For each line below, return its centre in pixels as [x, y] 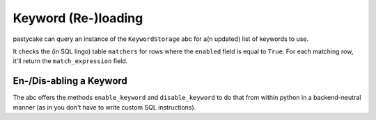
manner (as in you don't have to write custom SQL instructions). [104, 107]
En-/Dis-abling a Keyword [70, 81]
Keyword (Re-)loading [78, 18]
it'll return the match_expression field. [70, 61]
